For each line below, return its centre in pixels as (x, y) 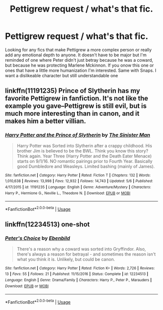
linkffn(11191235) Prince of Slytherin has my (73, 91)
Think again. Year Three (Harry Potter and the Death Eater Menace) (84, 156)
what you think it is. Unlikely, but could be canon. (66, 259)
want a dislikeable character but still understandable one (62, 75)
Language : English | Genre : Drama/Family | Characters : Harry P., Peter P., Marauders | (78, 280)
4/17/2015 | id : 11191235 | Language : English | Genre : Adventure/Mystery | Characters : (78, 187)
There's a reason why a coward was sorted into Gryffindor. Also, (81, 249)
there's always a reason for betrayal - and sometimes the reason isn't (86, 254)
